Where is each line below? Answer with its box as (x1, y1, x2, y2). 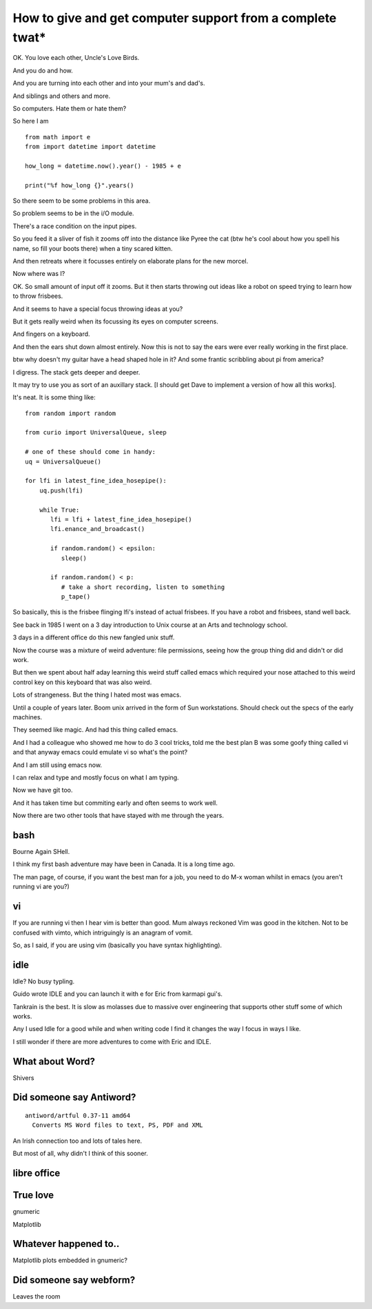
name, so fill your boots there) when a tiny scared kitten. (12, 244, 173, 252)
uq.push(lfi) (39, 486, 83, 494)
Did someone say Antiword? (12, 1092, 136, 1103)
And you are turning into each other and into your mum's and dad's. (12, 79, 206, 88)
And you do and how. (12, 66, 74, 74)
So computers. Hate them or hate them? (12, 104, 127, 112)
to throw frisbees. (12, 292, 63, 300)
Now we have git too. (12, 786, 73, 795)
